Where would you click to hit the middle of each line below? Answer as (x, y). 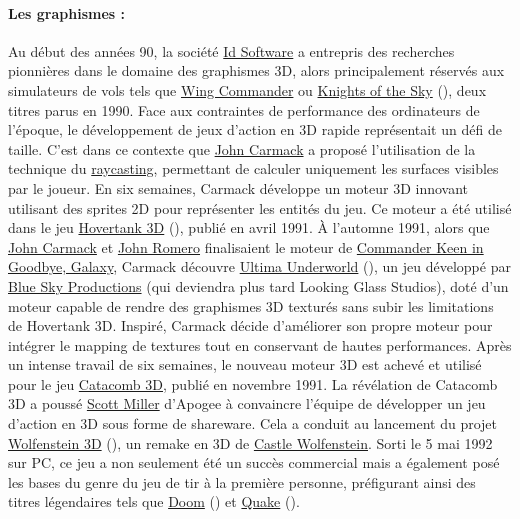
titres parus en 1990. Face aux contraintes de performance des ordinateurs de (244, 109)
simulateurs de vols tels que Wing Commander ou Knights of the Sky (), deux (247, 89)
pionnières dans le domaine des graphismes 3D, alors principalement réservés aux (256, 70)
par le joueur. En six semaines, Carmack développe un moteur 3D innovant (238, 187)
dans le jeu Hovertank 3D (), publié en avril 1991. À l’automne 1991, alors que (249, 227)
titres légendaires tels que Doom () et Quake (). (154, 501)
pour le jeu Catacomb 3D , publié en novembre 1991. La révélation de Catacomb (253, 383)
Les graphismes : (66, 12)
